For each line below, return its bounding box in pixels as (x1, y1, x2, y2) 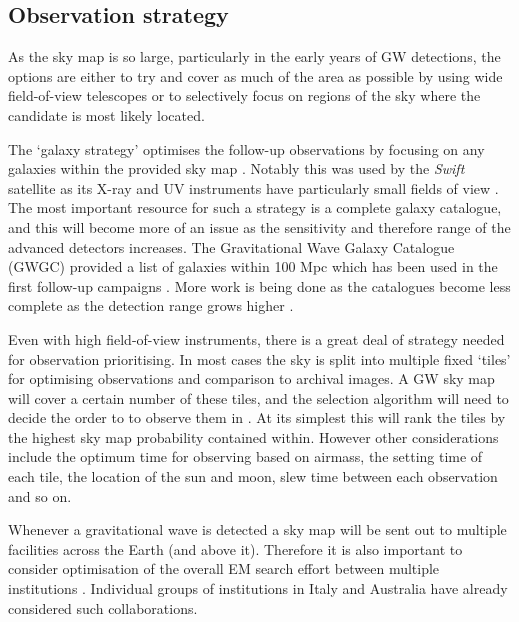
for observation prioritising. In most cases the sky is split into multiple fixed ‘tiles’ (8, 348, 511, 369)
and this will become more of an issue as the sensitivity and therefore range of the (8, 216, 511, 237)
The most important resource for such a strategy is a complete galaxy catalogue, (8, 197, 502, 218)
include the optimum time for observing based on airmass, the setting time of (8, 446, 483, 467)
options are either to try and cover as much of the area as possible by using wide (8, 65, 503, 86)
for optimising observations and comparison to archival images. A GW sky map (8, 368, 495, 389)
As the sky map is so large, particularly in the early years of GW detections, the (8, 46, 501, 67)
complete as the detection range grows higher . (8, 295, 294, 316)
